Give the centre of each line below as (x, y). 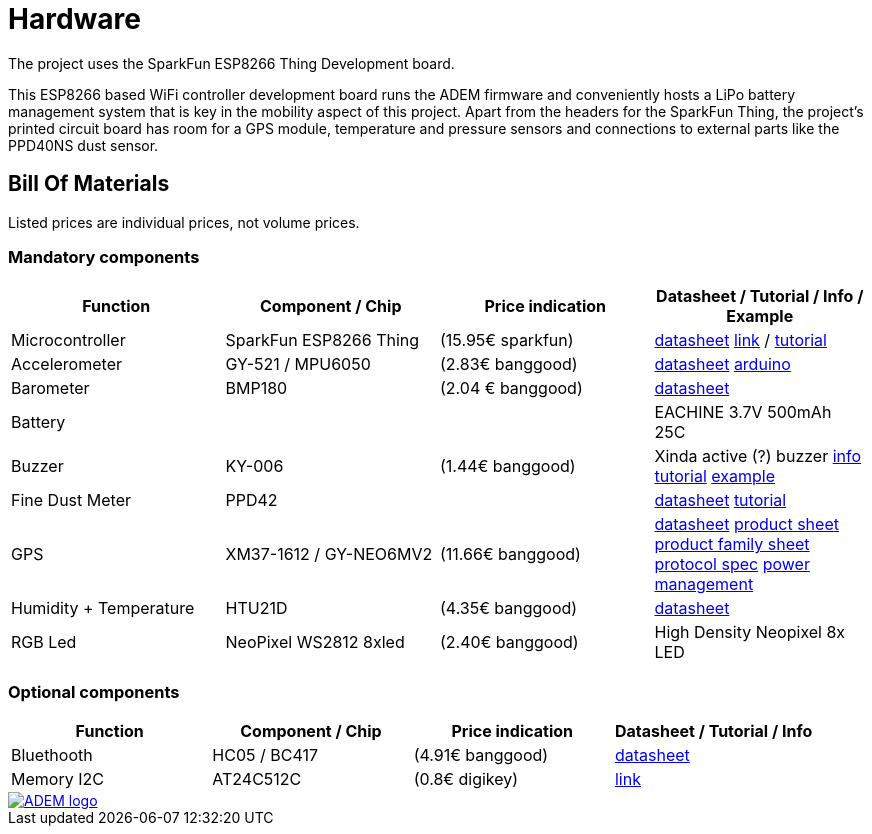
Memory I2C (57, 779)
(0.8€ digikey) (466, 779)
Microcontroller (68, 340)
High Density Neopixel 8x (750, 632)
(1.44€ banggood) (508, 466)
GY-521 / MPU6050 (298, 364)
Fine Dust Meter (71, 500)
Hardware (74, 19)
